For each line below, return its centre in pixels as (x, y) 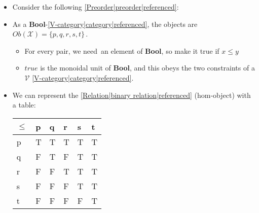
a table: (24, 105)
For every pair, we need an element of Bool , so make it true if (122, 50)
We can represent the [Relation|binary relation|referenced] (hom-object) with (132, 95)
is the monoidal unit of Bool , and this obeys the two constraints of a (147, 68)
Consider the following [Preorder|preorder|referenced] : (96, 7)
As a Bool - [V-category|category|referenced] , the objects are (105, 24)
